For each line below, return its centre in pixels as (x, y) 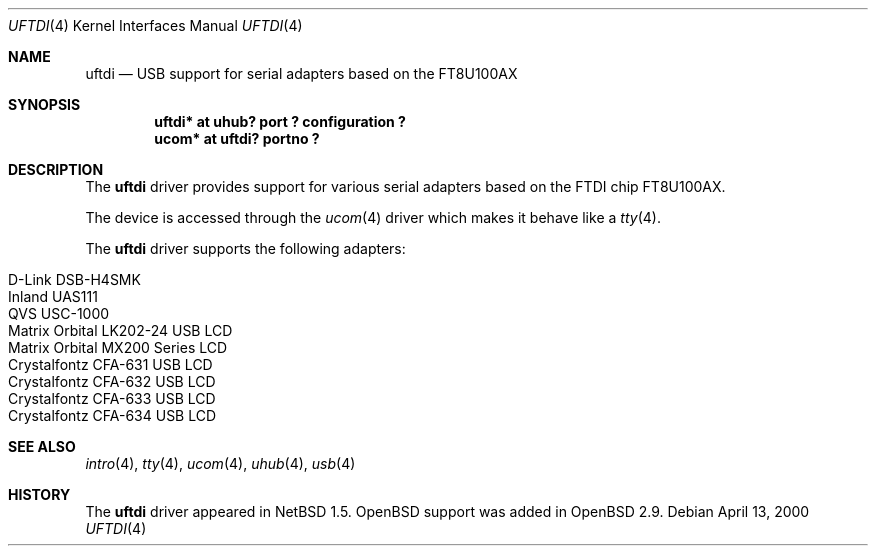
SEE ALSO (42, 446)
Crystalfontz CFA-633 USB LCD (112, 398)
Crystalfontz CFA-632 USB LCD (112, 381)
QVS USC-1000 (59, 313)
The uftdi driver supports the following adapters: (245, 248)
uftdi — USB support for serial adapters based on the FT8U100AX (301, 73)
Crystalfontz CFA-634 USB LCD (112, 415)
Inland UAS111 (53, 296)
